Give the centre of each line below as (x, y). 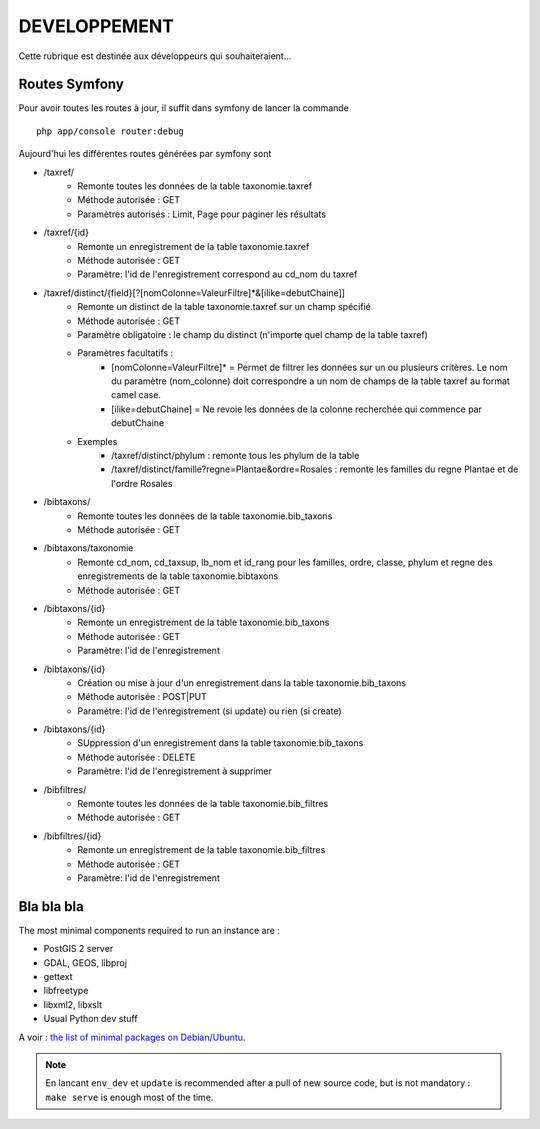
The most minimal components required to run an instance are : (149, 930)
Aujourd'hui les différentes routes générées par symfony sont (145, 154)
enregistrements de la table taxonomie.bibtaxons (178, 576)
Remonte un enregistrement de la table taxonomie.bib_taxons (203, 622)
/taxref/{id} (66, 232)
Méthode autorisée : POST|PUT (142, 697)
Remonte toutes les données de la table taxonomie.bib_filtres (203, 804)
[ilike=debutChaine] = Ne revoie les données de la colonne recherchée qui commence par (296, 409)
